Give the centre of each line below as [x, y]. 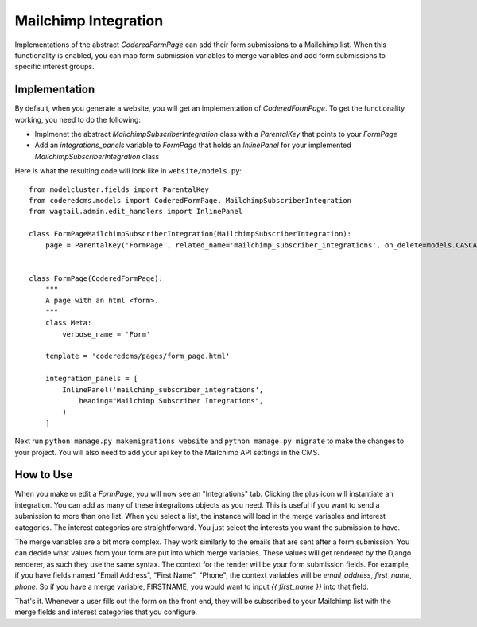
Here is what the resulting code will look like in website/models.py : [128, 171]
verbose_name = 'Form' [107, 334]
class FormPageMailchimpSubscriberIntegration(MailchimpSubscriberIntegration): [190, 234]
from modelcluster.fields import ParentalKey [119, 189]
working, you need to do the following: [78, 119]
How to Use [44, 475]
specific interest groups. [54, 67]
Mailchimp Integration [89, 21]
